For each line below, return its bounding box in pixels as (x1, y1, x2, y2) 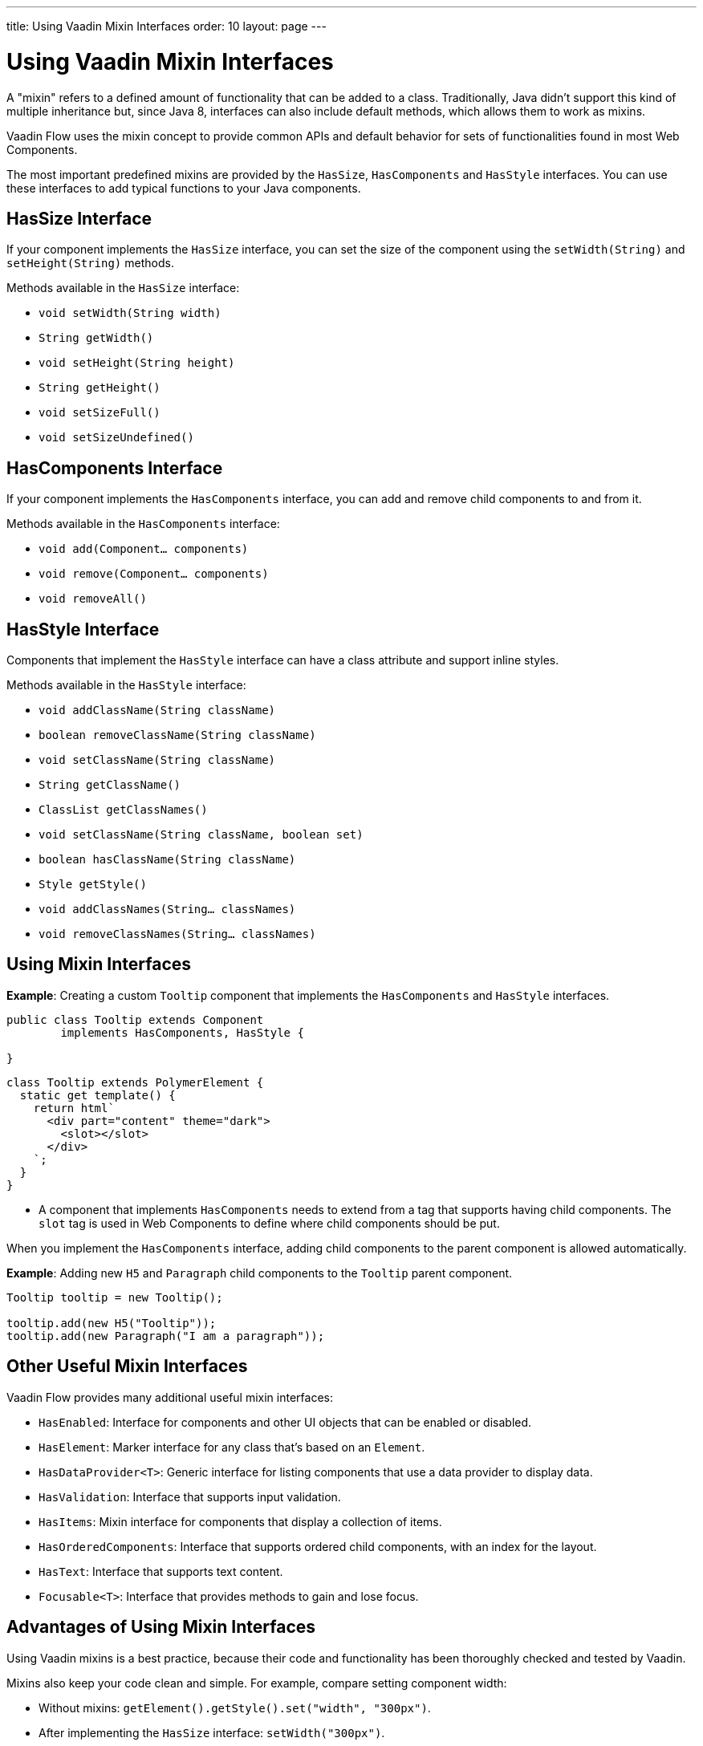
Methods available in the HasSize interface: (6, 281, 240, 295)
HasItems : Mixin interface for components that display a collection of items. (39, 1514, 442, 1529)
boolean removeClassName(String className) (39, 729, 316, 742)
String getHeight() (39, 381, 161, 395)
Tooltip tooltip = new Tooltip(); (6, 1290, 223, 1304)
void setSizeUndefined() (39, 431, 194, 445)
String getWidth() (39, 331, 154, 345)
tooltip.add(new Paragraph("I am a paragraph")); (6, 1329, 325, 1342)
